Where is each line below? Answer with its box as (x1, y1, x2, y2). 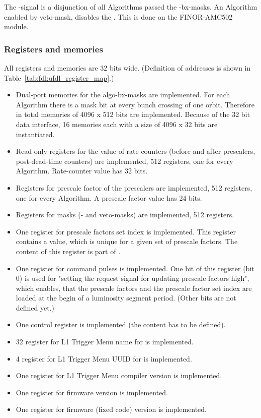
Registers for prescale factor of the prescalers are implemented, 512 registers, (16, 182, 252, 193)
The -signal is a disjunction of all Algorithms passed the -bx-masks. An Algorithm (4, 2, 257, 12)
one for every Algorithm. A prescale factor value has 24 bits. (16, 192, 202, 203)
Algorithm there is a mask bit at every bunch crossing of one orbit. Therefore (16, 99, 255, 109)
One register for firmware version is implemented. (16, 387, 168, 397)
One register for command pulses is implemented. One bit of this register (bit (16, 263, 254, 273)
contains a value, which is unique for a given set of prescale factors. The (16, 236, 238, 247)
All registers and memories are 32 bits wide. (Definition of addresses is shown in (4, 63, 251, 73)
